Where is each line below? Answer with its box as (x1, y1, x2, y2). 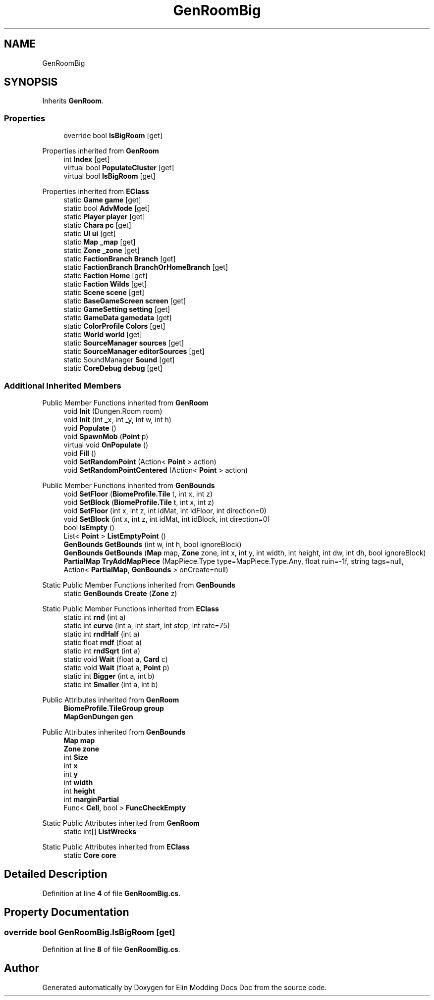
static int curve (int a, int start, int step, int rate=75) (63, 621, 230, 630)
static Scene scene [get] (63, 288, 145, 297)
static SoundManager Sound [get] (63, 355, 175, 364)
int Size (63, 752, 88, 761)
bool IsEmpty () (63, 523, 114, 532)
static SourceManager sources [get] (63, 339, 184, 348)
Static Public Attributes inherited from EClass (42, 842, 190, 851)
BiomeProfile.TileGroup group (63, 703, 164, 712)
